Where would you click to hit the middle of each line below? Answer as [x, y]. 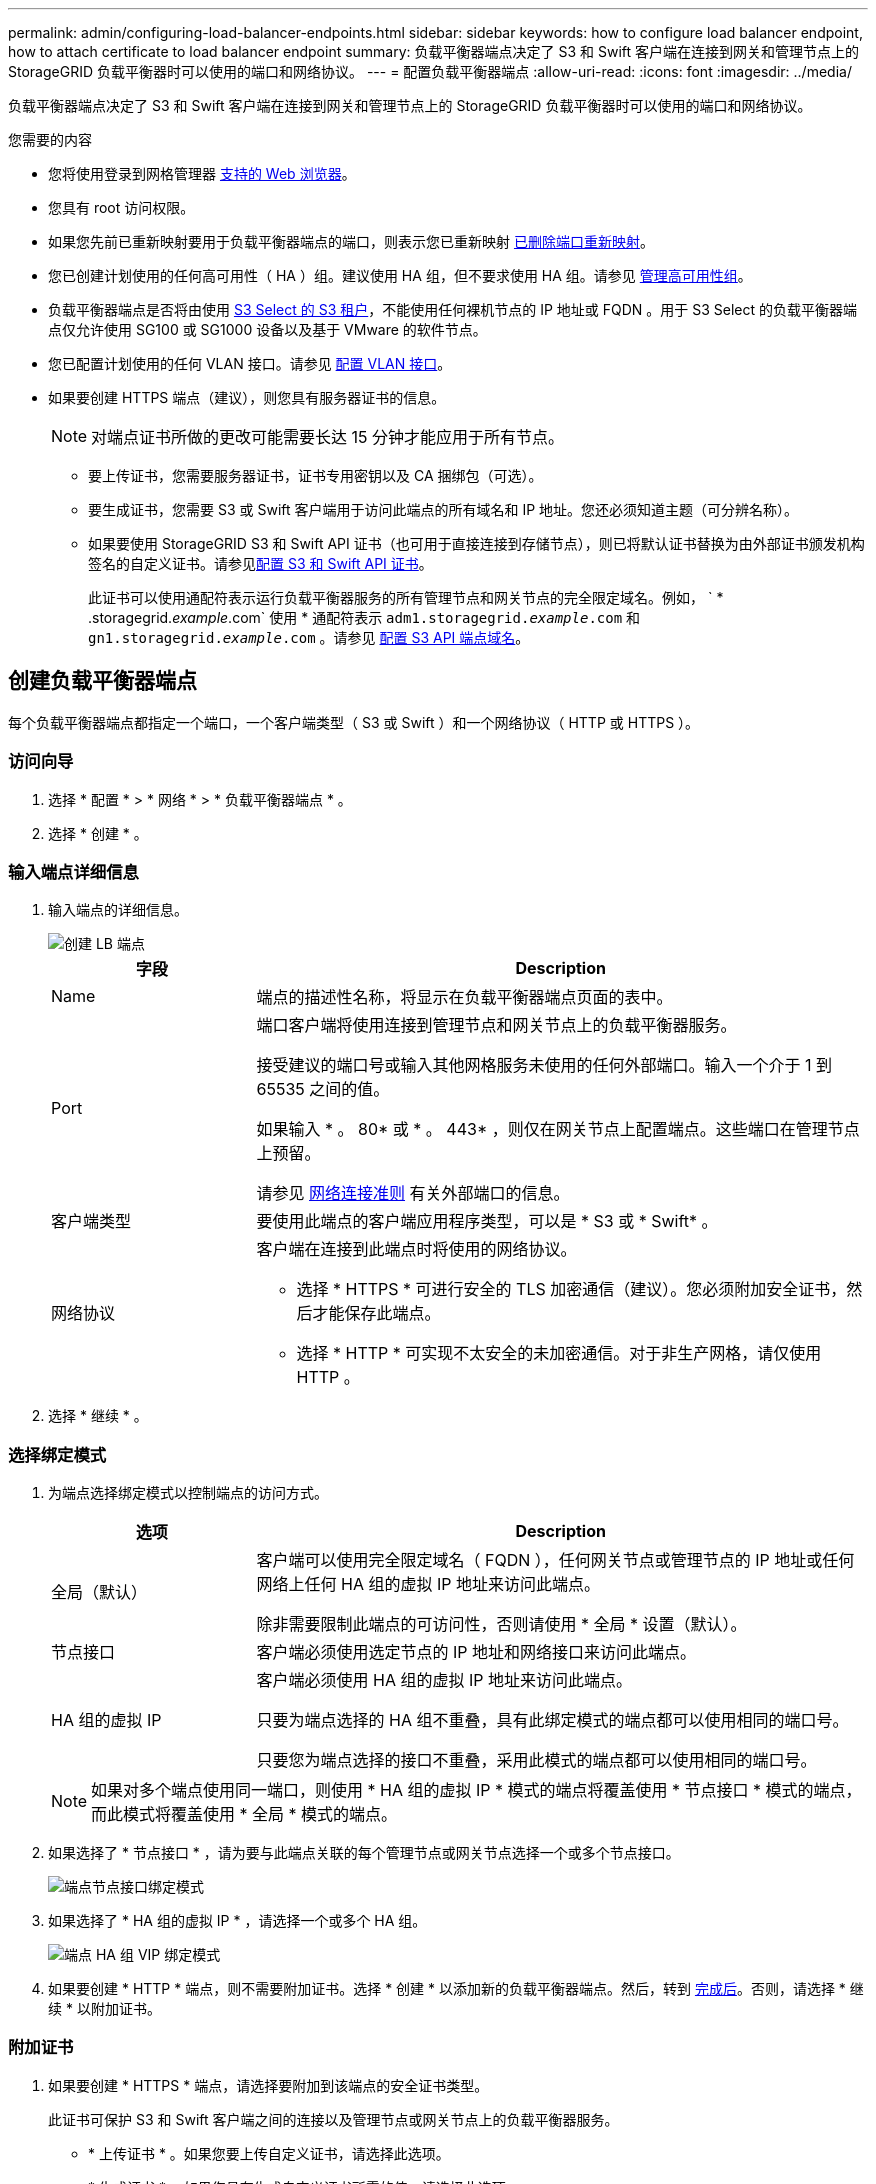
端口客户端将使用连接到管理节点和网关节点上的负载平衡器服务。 [496, 1025]
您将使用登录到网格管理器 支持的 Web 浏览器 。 [202, 173]
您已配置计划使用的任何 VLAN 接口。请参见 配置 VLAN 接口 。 [250, 363]
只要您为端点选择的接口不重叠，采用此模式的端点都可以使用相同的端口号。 [536, 1760]
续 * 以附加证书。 [104, 2009]
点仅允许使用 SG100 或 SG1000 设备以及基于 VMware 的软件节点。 [267, 329]
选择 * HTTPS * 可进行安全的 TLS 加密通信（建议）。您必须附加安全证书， [571, 1289]
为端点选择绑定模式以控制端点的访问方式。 [188, 1493]
